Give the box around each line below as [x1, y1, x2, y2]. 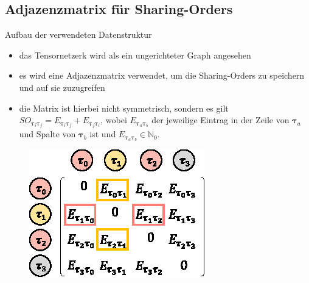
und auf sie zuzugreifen [19, 81, 105, 93]
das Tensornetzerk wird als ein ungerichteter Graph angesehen [19, 48, 251, 61]
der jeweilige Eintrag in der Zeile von [151, 113, 290, 126]
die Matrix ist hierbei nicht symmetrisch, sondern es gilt [19, 101, 229, 114]
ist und [89, 127, 116, 140]
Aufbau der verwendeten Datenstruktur [5, 28, 152, 41]
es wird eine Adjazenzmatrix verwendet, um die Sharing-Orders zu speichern [19, 69, 305, 82]
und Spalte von [19, 127, 76, 140]
